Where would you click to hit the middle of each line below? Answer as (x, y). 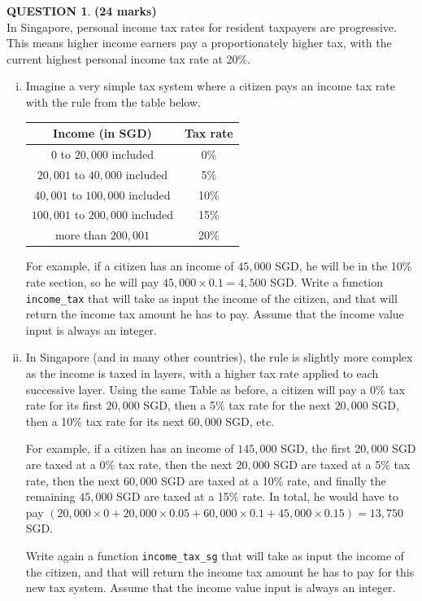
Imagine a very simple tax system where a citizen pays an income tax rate (210, 86)
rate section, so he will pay (92, 281)
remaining (50, 496)
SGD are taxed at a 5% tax (342, 464)
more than (80, 235)
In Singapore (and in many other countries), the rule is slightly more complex (219, 357)
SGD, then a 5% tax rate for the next (237, 405)
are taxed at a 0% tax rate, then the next (129, 464)
